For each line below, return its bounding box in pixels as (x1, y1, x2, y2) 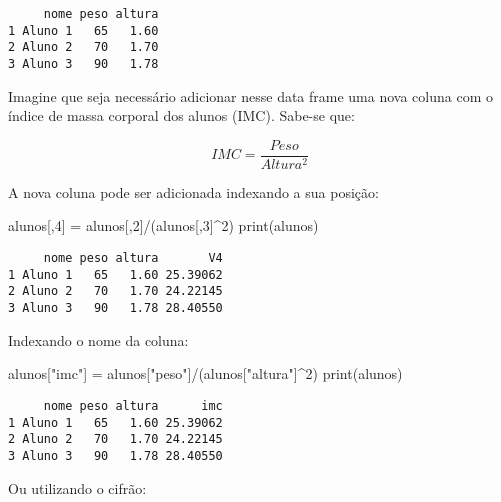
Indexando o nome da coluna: (8, 329, 189, 350)
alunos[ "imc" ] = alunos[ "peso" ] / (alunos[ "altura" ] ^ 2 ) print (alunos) (8, 363, 403, 384)
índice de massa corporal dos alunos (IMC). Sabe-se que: (8, 105, 355, 126)
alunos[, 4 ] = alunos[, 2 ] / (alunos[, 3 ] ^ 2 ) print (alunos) (8, 215, 319, 236)
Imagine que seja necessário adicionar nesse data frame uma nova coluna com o (8, 85, 493, 106)
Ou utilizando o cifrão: (8, 477, 147, 498)
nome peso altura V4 (43, 251, 223, 266)
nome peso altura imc (43, 398, 223, 413)
